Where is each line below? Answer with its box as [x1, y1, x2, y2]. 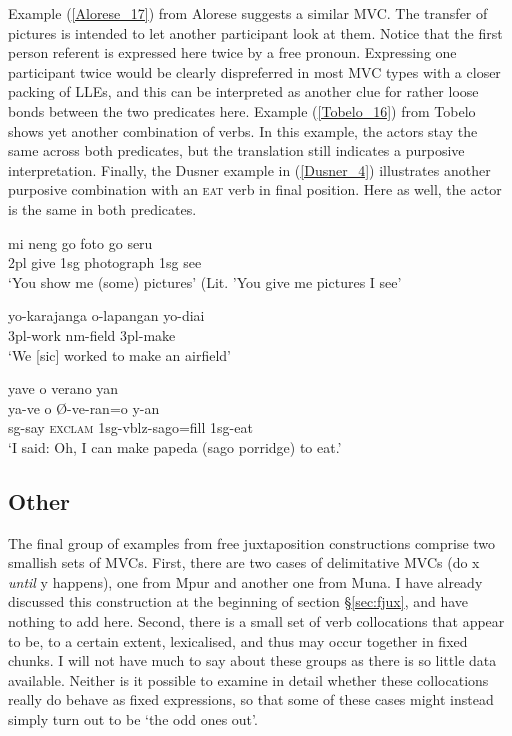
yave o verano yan [8, 378, 119, 399]
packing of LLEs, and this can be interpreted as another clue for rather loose [8, 81, 479, 102]
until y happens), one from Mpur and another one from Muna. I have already [8, 571, 483, 592]
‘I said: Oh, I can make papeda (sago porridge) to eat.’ [8, 436, 342, 457]
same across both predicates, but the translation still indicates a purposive [8, 140, 465, 161]
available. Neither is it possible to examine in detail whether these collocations [8, 669, 489, 690]
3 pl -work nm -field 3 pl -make [8, 324, 176, 345]
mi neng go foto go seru [8, 232, 153, 253]
